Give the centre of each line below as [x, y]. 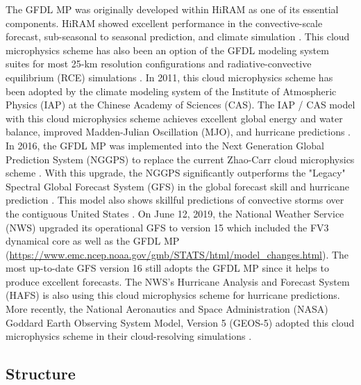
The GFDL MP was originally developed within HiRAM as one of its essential [172, 9]
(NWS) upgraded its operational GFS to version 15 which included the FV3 [167, 227]
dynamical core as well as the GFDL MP [93, 241]
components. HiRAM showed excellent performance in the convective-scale [164, 23]
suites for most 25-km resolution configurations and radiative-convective [159, 64]
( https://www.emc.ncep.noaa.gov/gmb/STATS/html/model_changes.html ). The [177, 254]
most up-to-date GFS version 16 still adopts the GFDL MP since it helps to [167, 268]
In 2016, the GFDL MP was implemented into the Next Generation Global [165, 145]
